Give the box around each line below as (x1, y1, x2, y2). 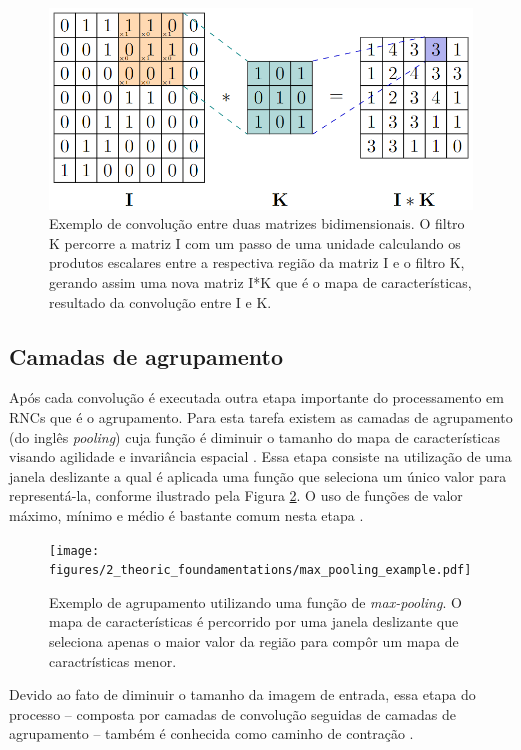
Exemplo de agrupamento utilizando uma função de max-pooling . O (49, 591, 462, 612)
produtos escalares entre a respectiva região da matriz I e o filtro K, (49, 252, 465, 273)
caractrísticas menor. (49, 650, 177, 671)
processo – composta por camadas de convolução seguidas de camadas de (9, 703, 456, 724)
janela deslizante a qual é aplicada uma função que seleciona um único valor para (9, 465, 507, 486)
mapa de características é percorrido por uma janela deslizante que (49, 611, 459, 632)
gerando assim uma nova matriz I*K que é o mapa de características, (49, 272, 472, 293)
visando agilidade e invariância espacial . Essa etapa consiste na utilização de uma (9, 446, 512, 467)
